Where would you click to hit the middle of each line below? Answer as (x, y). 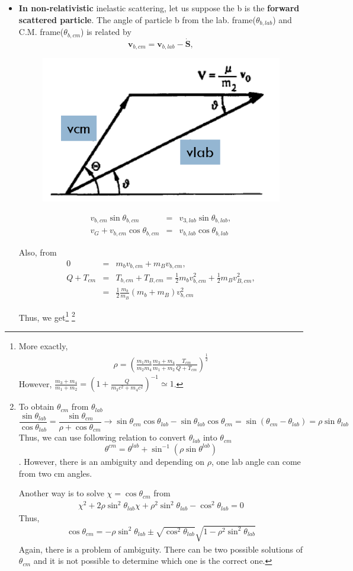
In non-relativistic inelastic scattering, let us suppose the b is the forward (159, 8)
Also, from (38, 252)
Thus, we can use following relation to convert (102, 437)
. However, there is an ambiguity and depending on (112, 461)
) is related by (106, 32)
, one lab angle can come (256, 461)
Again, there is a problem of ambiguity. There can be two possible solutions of (161, 549)
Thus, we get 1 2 (47, 316)
